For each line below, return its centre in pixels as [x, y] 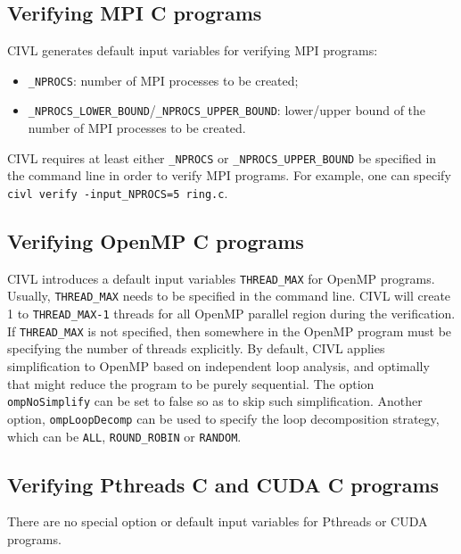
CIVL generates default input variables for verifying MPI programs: [193, 50]
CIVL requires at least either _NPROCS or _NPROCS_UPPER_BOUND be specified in [222, 157]
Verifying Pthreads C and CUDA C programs [223, 484]
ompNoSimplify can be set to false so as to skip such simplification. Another [215, 401]
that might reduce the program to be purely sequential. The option [191, 383]
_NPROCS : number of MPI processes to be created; [163, 80]
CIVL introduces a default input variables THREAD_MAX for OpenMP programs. [221, 278]
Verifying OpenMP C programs [156, 241]
